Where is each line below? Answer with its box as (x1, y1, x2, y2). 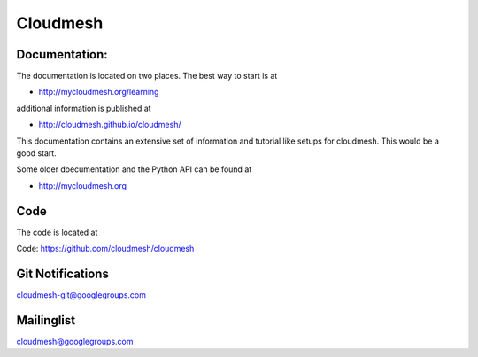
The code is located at (16, 227, 98, 237)
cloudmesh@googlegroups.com (16, 336, 134, 346)
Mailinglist (16, 313, 76, 328)
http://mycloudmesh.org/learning (38, 87, 159, 97)
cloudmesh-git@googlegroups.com (16, 290, 146, 300)
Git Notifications (16, 266, 110, 281)
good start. (16, 148, 57, 159)
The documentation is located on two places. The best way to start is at (16, 71, 278, 81)
